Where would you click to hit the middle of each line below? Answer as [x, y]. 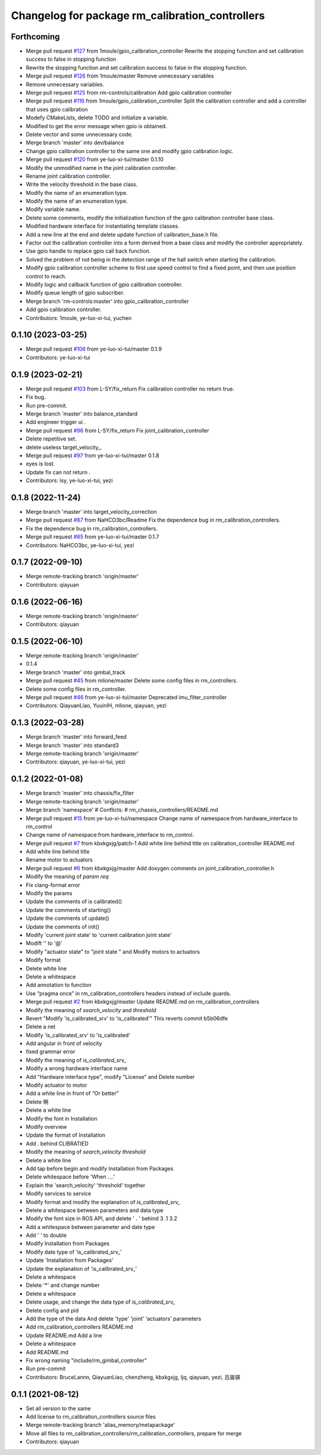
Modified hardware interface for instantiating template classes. [103, 226]
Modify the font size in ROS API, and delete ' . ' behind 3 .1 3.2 [102, 1218]
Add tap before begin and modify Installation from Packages [100, 1168]
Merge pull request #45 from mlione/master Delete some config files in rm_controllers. [132, 681]
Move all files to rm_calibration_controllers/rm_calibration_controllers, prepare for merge [134, 1433]
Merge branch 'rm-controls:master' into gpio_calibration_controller [108, 301]
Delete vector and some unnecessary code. [79, 134]
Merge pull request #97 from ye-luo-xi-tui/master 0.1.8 [93, 455]
